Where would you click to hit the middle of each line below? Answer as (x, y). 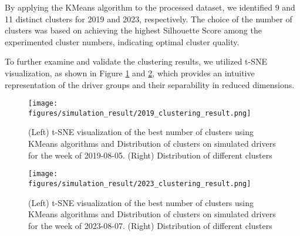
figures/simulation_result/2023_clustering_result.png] (140, 183)
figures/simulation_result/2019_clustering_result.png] (140, 113)
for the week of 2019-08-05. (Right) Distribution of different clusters (150, 155)
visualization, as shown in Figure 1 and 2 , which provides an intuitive (130, 73)
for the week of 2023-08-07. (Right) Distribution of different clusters (150, 225)
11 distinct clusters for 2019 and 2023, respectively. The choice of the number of (149, 18)
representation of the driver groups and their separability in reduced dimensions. (150, 84)
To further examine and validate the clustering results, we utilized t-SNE (136, 61)
